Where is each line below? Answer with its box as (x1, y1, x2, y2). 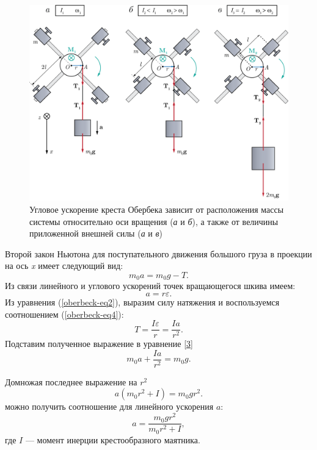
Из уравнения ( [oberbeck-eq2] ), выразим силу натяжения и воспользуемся (5, 295, 280, 308)
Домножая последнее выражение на (5, 375, 137, 388)
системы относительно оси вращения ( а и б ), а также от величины (29, 215, 279, 227)
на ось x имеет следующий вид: (5, 259, 123, 272)
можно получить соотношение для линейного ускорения (5, 400, 214, 413)
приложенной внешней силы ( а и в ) (29, 227, 162, 240)
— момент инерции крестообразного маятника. (25, 433, 200, 446)
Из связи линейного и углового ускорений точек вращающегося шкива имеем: (5, 279, 296, 292)
